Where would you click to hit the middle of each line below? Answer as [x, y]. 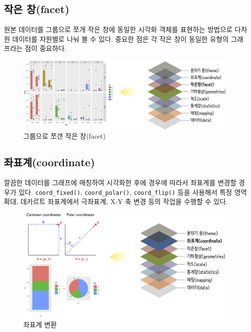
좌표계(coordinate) [49, 162]
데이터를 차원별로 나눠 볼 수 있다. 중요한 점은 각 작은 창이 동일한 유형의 [120, 39]
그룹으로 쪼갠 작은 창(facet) [64, 136]
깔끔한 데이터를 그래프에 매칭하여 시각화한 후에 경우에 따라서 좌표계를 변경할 [120, 182]
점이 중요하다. [46, 48]
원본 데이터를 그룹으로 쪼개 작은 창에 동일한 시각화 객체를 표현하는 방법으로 [118, 29]
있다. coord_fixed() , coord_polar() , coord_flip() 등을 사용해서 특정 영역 [133, 192]
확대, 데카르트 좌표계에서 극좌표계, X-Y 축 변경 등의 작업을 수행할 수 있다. [116, 201]
